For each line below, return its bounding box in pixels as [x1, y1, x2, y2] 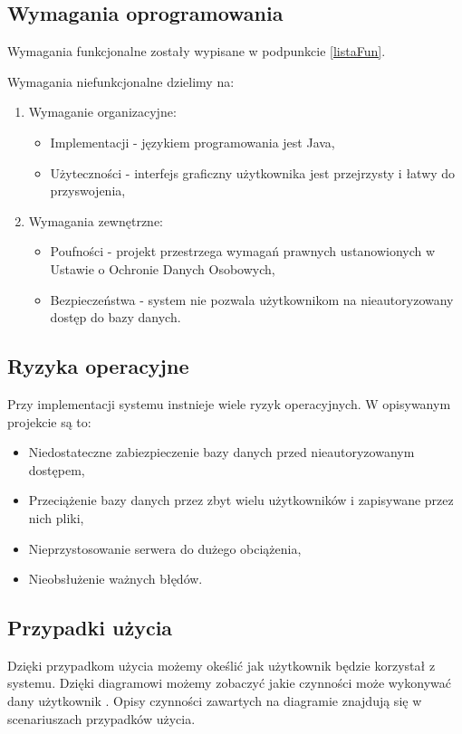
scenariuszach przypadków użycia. [7, 709, 196, 728]
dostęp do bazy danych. [50, 308, 181, 327]
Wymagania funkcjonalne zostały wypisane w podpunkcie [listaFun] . [7, 42, 386, 61]
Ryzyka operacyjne [7, 352, 189, 380]
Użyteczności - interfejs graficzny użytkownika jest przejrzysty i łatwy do [50, 163, 456, 182]
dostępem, [28, 460, 85, 479]
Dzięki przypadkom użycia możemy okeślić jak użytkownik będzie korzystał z [7, 655, 436, 674]
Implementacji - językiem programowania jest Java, [50, 132, 335, 151]
